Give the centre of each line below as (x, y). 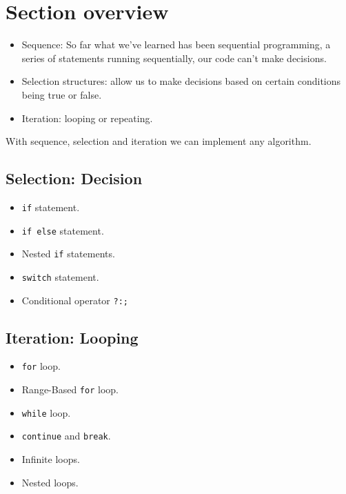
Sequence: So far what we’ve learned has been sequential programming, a (176, 45)
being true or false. (62, 94)
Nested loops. (50, 482)
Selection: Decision (74, 178)
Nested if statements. (68, 254)
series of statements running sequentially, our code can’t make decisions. (174, 58)
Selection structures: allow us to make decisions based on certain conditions (181, 81)
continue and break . (66, 436)
